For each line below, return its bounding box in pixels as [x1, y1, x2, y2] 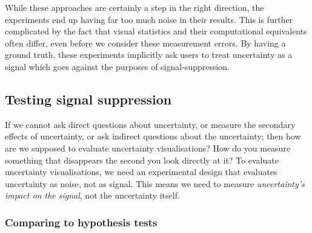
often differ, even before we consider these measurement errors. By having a [5, 36, 286, 49]
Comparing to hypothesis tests [5, 214, 158, 229]
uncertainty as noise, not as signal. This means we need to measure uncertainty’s [5, 177, 305, 190]
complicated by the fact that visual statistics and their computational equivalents [5, 25, 307, 37]
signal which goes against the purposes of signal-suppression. [5, 60, 230, 72]
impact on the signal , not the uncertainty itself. [5, 189, 180, 202]
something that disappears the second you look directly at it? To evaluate [5, 153, 279, 166]
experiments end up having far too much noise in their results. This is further [5, 13, 293, 25]
